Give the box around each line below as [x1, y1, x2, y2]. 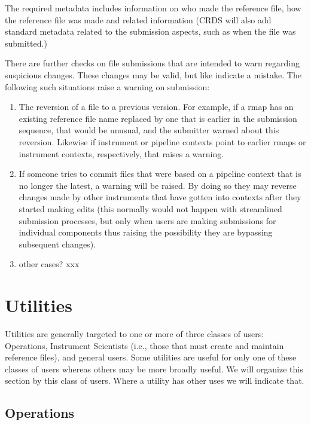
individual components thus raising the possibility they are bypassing [19, 226, 273, 239]
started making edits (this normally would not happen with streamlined [19, 202, 282, 215]
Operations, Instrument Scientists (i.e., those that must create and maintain [5, 339, 284, 351]
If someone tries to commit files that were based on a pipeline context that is [19, 167, 301, 180]
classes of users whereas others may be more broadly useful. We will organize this [5, 362, 303, 375]
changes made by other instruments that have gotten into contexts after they [19, 191, 301, 203]
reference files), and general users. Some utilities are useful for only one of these [5, 351, 297, 363]
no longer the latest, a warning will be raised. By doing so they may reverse [19, 179, 297, 191]
